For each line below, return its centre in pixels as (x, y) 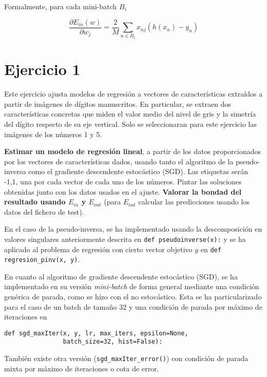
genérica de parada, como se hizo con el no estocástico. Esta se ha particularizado (133, 297)
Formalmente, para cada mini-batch (60, 6)
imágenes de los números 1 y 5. (53, 134)
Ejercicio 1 (42, 69)
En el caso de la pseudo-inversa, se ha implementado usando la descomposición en (133, 229)
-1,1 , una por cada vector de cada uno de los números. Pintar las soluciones (123, 181)
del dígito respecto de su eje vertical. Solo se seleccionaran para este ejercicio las (130, 124)
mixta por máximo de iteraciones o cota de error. (82, 368)
